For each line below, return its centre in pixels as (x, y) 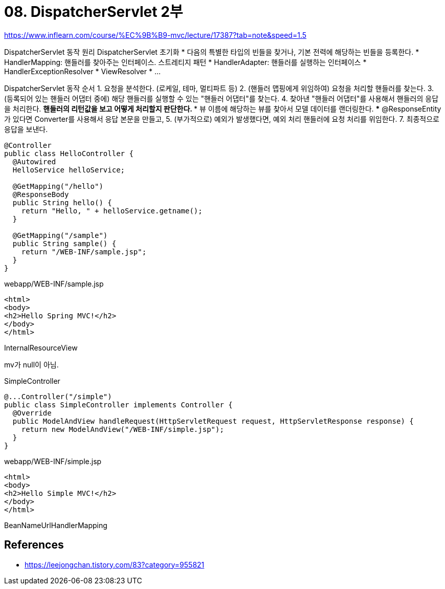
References (34, 545)
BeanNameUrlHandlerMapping (56, 525)
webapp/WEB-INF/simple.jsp (53, 461)
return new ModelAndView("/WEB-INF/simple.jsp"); (123, 429)
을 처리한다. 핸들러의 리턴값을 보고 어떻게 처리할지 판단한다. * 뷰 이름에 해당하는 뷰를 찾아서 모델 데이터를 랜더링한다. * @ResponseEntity (223, 108)
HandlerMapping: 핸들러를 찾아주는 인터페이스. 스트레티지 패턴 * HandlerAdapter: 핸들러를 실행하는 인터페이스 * (185, 62)
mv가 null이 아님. (31, 364)
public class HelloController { (69, 153)
